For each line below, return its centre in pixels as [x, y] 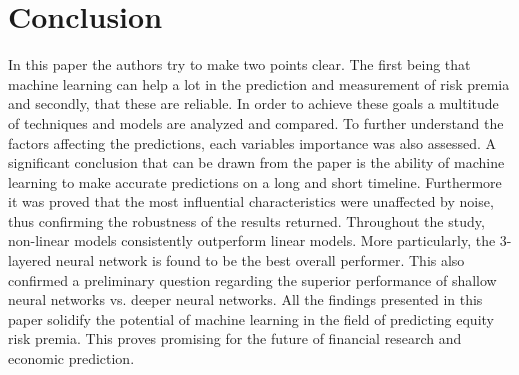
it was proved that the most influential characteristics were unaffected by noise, [251, 201]
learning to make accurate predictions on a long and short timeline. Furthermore [255, 181]
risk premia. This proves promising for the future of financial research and [235, 338]
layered [30, 260]
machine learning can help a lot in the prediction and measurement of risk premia [259, 83]
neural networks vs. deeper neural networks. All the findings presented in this [245, 299]
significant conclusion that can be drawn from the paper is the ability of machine [256, 162]
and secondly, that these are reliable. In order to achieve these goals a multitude [253, 103]
